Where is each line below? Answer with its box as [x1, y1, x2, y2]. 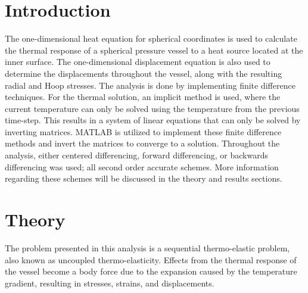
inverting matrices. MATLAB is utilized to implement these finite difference [5, 125, 282, 138]
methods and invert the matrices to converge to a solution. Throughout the [5, 137, 280, 149]
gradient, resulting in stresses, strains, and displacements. [5, 276, 214, 289]
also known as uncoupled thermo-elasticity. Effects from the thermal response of [5, 253, 297, 266]
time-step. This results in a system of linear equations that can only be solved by [5, 114, 301, 126]
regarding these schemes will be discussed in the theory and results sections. [5, 172, 282, 185]
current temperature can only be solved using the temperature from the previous [5, 102, 300, 114]
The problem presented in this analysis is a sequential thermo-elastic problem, [5, 241, 290, 254]
